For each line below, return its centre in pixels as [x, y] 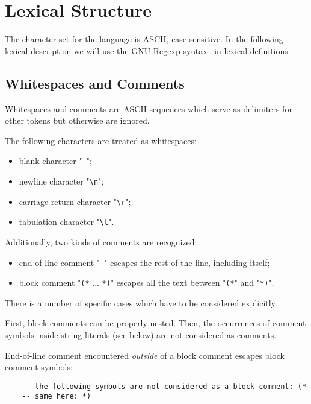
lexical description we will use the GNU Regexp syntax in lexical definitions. [148, 50]
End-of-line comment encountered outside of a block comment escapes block [145, 355]
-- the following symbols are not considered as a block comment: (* [164, 386]
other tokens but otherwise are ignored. [77, 120]
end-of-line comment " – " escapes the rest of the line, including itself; [144, 262]
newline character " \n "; [61, 181]
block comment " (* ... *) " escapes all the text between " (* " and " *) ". [146, 282]
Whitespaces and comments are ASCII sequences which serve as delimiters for [149, 108]
